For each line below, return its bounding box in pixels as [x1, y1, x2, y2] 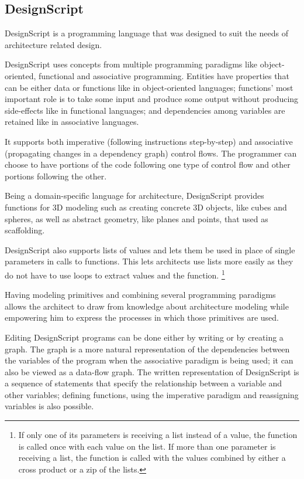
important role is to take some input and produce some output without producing [5, 93, 299, 105]
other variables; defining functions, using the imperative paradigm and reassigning [5, 388, 299, 400]
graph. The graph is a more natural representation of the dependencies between [5, 342, 290, 355]
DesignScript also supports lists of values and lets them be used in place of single [5, 243, 295, 256]
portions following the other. [5, 169, 107, 182]
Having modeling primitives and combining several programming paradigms [5, 288, 276, 301]
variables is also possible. [5, 400, 94, 412]
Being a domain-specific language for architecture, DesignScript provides [5, 189, 264, 202]
